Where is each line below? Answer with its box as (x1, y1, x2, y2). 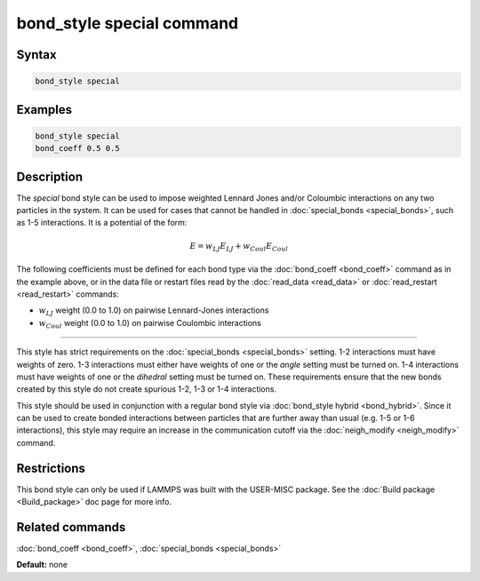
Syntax (16, 47, 57, 62)
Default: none (16, 560, 68, 570)
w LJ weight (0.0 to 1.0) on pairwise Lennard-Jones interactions (38, 305, 269, 318)
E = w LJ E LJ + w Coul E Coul (189, 241, 289, 253)
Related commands (16, 520, 126, 535)
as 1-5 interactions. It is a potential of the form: (16, 218, 188, 228)
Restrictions (16, 460, 86, 475)
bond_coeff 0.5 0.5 (35, 143, 120, 154)
